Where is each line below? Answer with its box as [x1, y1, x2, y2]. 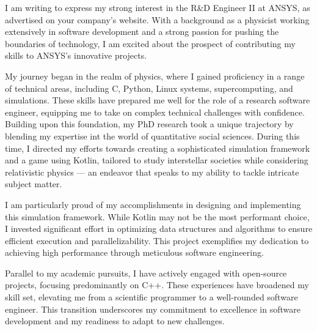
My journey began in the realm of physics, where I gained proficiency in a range [5, 69, 305, 82]
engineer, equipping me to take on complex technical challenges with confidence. [5, 105, 305, 118]
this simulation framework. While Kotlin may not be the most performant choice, [5, 210, 310, 223]
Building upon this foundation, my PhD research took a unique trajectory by [5, 117, 294, 130]
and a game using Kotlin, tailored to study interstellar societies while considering [5, 154, 308, 166]
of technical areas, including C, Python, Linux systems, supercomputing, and [5, 81, 293, 94]
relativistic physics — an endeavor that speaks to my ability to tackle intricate [5, 165, 299, 178]
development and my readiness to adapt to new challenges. [5, 314, 225, 327]
